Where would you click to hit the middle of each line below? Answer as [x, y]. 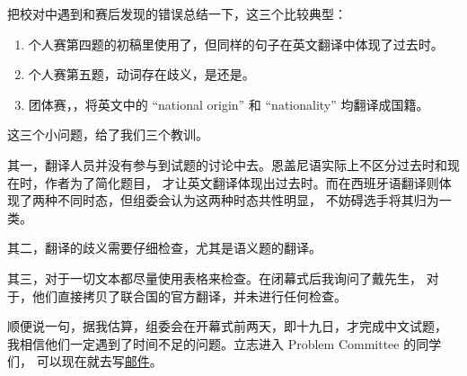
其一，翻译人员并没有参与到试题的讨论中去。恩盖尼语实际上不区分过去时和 [227, 164]
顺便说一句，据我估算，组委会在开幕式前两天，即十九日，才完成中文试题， [227, 326]
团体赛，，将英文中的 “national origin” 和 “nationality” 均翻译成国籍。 [229, 104]
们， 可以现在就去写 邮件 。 [85, 361]
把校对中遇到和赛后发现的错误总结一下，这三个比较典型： [177, 13]
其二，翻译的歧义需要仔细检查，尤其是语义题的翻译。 [164, 248]
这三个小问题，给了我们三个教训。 [108, 134]
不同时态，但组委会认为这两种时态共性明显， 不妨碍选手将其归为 [248, 200]
